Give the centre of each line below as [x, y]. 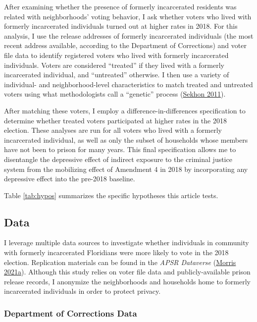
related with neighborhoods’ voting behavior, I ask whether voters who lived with [128, 16]
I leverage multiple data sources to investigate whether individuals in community [127, 242]
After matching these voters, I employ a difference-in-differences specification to [125, 110]
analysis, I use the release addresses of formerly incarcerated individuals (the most [129, 35]
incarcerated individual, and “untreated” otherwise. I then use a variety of [117, 75]
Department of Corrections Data [71, 313]
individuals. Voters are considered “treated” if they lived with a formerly [114, 65]
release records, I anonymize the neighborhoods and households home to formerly [128, 281]
